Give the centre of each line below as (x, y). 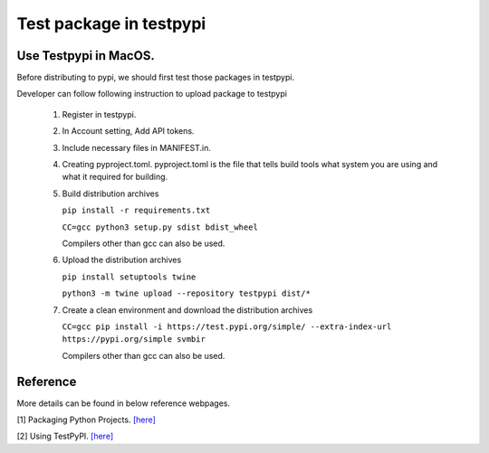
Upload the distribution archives (122, 260)
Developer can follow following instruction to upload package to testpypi (152, 94)
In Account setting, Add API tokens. (128, 131)
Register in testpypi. (99, 114)
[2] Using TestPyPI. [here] (65, 436)
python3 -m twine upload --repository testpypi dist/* (187, 293)
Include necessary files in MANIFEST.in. (137, 147)
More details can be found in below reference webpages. (124, 403)
